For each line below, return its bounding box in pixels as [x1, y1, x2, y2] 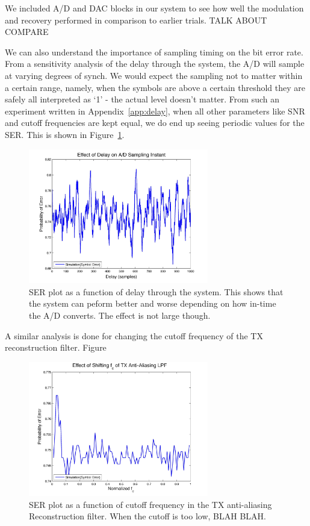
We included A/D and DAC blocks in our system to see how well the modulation [5, 2, 304, 14]
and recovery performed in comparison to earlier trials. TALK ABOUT [5, 13, 267, 26]
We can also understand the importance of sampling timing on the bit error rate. [5, 45, 303, 58]
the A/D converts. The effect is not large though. [29, 308, 211, 321]
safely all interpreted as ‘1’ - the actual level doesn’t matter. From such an [5, 93, 280, 105]
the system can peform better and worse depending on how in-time [29, 297, 276, 310]
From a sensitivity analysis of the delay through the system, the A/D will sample [5, 57, 305, 70]
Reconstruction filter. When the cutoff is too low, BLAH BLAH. [29, 510, 266, 522]
